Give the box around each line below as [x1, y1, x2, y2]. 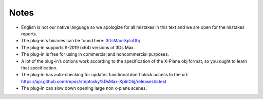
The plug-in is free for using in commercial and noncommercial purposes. [21, 51, 169, 57]
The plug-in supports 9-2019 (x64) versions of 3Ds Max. [21, 44, 135, 50]
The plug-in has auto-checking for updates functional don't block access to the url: [21, 72, 188, 78]
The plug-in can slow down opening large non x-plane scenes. [21, 85, 147, 91]
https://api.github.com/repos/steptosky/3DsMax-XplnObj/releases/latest [21, 78, 167, 84]
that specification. [21, 65, 57, 70]
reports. [21, 31, 38, 36]
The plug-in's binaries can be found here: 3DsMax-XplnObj [21, 38, 140, 44]
